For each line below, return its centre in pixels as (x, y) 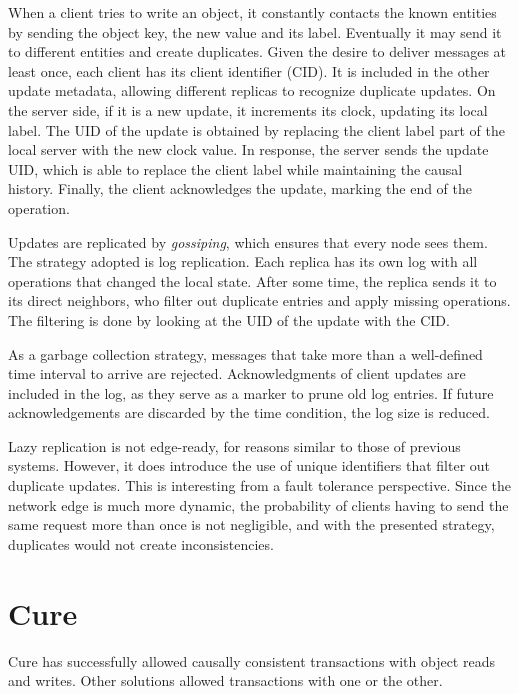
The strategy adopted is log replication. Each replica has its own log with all (243, 261)
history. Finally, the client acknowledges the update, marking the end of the (240, 188)
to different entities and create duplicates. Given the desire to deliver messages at (257, 51)
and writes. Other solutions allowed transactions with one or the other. (225, 680)
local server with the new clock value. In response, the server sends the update (248, 149)
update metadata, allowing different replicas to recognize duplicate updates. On (252, 90)
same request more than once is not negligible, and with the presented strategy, (251, 524)
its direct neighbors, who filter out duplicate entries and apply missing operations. (259, 300)
